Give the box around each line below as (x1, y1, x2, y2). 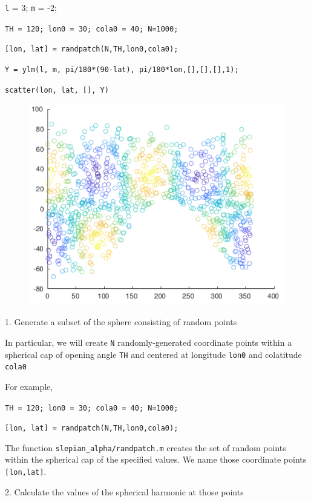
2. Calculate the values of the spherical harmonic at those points (5, 485, 244, 498)
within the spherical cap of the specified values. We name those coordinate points (5, 453, 307, 466)
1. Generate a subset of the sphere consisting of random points (5, 315, 237, 328)
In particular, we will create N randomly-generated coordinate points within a (5, 335, 292, 348)
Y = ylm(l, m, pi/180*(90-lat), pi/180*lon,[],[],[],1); (5, 65, 239, 74)
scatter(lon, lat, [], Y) (5, 85, 109, 94)
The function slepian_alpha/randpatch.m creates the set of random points (5, 441, 286, 454)
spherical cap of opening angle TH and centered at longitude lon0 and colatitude (5, 348, 302, 360)
